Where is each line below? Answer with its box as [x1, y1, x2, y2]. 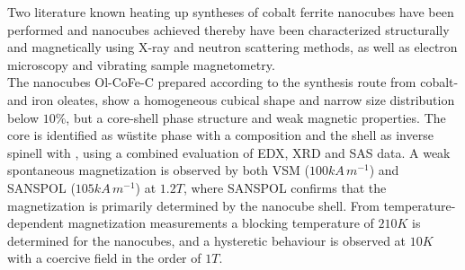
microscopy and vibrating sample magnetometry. [7, 55, 275, 74]
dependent [7, 213, 65, 232]
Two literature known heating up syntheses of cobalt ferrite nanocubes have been [7, 3, 454, 21]
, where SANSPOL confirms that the [183, 178, 387, 196]
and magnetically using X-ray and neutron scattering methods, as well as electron [7, 38, 458, 57]
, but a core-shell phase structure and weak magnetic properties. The [66, 108, 446, 126]
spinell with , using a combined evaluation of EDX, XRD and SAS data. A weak [7, 143, 451, 161]
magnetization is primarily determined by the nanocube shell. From [7, 196, 380, 214]
